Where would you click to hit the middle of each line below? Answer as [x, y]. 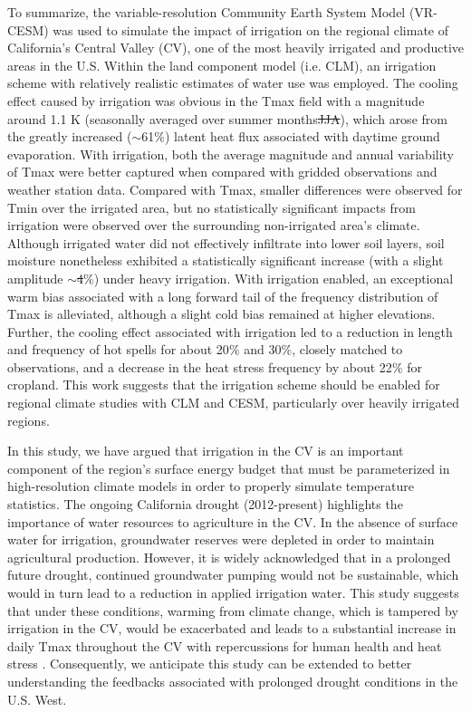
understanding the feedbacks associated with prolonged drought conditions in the [233, 681]
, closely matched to [347, 349]
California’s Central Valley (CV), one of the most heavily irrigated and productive [235, 48]
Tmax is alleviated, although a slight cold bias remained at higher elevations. [221, 314]
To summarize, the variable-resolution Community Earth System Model [207, 12]
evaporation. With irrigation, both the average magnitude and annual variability [231, 154]
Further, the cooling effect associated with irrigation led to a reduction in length [230, 331]
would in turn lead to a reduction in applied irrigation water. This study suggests [233, 592]
